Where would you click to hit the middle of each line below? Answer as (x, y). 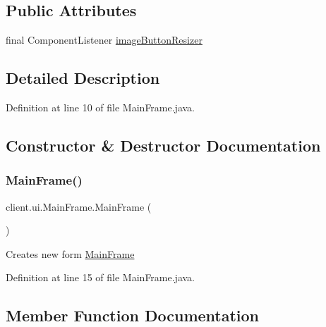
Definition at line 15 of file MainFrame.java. (101, 277)
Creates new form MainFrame (70, 253)
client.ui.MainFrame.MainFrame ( (79, 206)
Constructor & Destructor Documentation (163, 145)
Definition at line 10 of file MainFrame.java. (101, 107)
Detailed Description (83, 78)
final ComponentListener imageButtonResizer (104, 40)
